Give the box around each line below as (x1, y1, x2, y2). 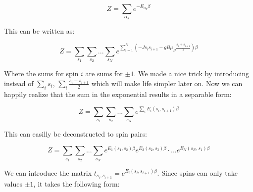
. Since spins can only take (157, 167, 238, 178)
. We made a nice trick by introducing (134, 68, 250, 79)
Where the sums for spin (4, 68, 79, 79)
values (4, 179, 23, 189)
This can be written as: (4, 26, 75, 36)
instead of (4, 78, 34, 88)
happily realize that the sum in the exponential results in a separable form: (4, 89, 232, 99)
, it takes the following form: (33, 179, 120, 189)
